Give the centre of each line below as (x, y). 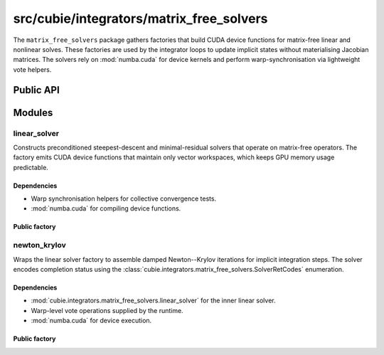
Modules (33, 113)
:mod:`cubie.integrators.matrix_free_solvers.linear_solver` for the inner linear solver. (153, 301)
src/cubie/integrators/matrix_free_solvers (140, 18)
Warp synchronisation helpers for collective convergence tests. (124, 198)
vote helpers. (32, 69)
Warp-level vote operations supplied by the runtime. (107, 310)
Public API (36, 90)
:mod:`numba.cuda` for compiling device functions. (106, 208)
